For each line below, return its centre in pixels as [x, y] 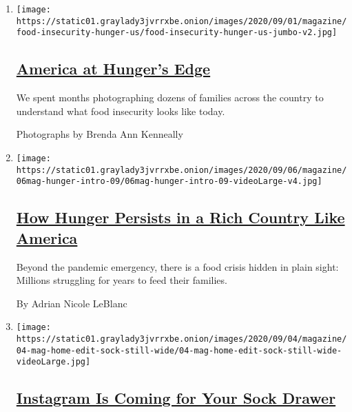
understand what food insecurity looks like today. [121, 111]
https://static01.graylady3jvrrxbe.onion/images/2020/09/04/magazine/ [182, 339]
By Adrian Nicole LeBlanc [72, 303]
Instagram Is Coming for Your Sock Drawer [176, 398]
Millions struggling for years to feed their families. [122, 280]
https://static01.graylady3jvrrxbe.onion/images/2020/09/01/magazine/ [182, 21]
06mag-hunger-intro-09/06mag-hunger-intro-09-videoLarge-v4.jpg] [169, 182]
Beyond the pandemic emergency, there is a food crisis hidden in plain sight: [177, 266]
